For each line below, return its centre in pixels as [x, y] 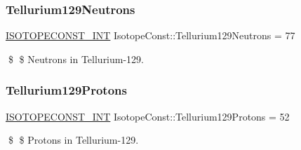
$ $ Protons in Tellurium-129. [73, 140]
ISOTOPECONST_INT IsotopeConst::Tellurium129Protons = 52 [148, 116]
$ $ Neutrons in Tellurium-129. [76, 59]
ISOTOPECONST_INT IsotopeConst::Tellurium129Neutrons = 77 [150, 35]
